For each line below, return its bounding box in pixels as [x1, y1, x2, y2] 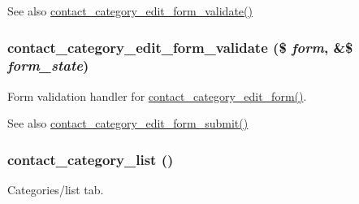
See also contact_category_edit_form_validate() [7, 2, 253, 19]
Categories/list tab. [7, 181, 104, 198]
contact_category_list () [7, 149, 174, 169]
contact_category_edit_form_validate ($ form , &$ [7, 37, 353, 57]
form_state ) [7, 55, 89, 76]
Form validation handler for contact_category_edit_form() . [7, 87, 307, 104]
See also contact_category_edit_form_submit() [7, 115, 249, 132]
